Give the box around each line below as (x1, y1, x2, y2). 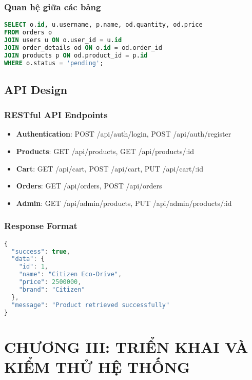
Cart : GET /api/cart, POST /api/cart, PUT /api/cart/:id (16, 163, 203, 174)
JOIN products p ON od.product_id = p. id (4, 51, 148, 59)
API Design (4, 81, 68, 97)
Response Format (4, 219, 77, 232)
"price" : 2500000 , (18, 278, 82, 286)
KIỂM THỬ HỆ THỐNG (4, 356, 190, 377)
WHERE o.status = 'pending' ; (4, 59, 104, 67)
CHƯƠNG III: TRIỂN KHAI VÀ (4, 336, 248, 357)
